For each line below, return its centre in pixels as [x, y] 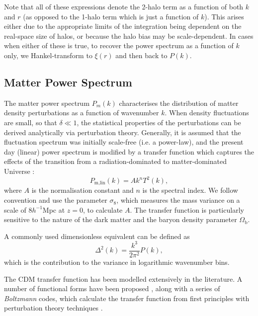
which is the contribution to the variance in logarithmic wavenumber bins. [117, 262]
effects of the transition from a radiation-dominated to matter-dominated [115, 161]
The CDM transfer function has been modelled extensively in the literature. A [123, 278]
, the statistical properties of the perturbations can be [159, 122]
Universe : [19, 171]
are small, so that [31, 122]
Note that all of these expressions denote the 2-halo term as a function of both [124, 6]
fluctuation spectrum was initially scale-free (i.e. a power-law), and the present [124, 142]
